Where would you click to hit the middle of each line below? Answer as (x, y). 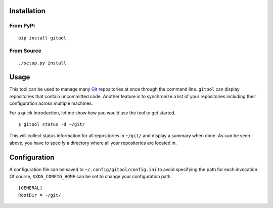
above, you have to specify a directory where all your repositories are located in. (93, 143)
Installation (27, 11)
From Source (25, 51)
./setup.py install (42, 63)
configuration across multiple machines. (51, 103)
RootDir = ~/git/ (40, 195)
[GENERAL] (30, 188)
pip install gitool (42, 38)
